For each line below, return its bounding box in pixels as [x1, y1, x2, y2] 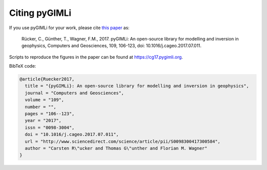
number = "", [25, 104, 56, 110]
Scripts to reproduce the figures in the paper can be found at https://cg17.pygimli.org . [9, 54, 183, 60]
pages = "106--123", [25, 111, 75, 117]
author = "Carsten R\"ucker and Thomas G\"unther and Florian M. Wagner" [25, 146, 208, 151]
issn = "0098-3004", [25, 125, 75, 130]
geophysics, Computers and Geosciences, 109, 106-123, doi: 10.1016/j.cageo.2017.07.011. [21, 42, 202, 49]
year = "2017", [25, 118, 62, 124]
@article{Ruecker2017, [19, 77, 75, 82]
